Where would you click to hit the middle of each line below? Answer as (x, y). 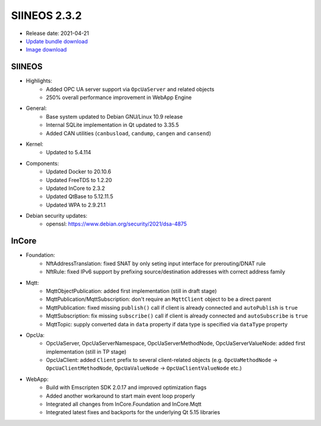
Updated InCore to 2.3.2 (75, 188)
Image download (46, 50)
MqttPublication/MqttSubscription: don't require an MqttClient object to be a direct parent (159, 299)
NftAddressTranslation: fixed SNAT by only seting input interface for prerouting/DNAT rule (156, 263)
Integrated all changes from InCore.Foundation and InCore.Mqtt (124, 404)
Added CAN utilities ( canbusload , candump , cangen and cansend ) (128, 133)
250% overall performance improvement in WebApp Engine (119, 97)
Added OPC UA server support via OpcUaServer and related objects (130, 89)
